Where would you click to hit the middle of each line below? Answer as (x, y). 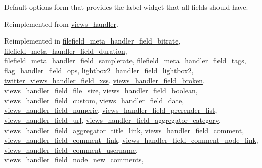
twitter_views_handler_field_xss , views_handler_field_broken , (104, 80)
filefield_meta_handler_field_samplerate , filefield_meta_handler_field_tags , (125, 60)
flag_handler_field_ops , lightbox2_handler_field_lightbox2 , (99, 70)
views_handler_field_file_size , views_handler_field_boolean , (101, 90)
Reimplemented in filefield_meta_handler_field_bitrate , (92, 41)
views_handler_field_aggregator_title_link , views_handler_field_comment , (124, 130)
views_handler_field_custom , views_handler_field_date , (94, 100)
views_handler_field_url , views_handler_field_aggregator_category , (112, 120)
